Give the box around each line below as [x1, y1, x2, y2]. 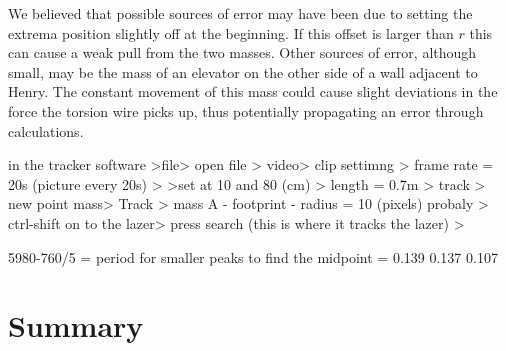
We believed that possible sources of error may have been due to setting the [8, 3, 473, 23]
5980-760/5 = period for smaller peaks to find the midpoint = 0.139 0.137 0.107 [8, 246, 498, 267]
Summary [8, 305, 144, 346]
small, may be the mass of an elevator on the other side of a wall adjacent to [8, 61, 478, 82]
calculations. [8, 120, 84, 141]
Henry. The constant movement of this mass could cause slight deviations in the [8, 81, 498, 102]
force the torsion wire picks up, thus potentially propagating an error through [8, 100, 484, 121]
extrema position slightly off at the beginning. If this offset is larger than [8, 22, 454, 43]
